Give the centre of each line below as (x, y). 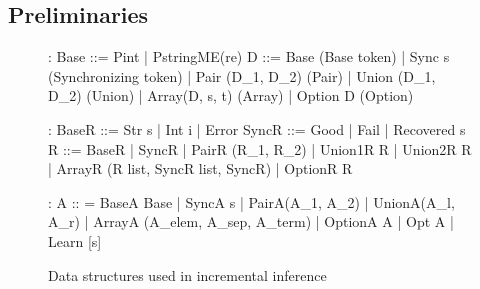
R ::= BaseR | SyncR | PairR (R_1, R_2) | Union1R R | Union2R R (260, 148)
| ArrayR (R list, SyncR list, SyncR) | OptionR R (200, 168)
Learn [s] (75, 240)
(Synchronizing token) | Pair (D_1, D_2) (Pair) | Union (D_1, (242, 75)
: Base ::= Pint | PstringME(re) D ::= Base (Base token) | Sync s (249, 56)
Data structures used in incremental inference (187, 274)
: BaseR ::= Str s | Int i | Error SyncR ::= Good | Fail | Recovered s (257, 128)
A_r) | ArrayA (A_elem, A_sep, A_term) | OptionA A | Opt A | (251, 221)
